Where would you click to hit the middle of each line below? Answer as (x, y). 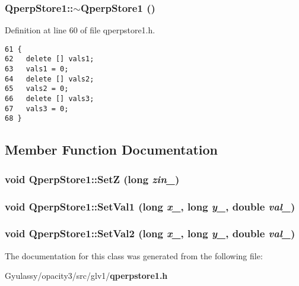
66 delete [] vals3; (50, 99)
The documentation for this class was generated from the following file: (134, 255)
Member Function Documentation (112, 150)
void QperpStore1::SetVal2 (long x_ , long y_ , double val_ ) (150, 233)
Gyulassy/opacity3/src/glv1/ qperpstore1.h (86, 276)
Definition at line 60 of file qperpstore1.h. (80, 30)
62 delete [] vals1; (50, 59)
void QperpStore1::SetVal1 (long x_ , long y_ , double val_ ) (150, 206)
